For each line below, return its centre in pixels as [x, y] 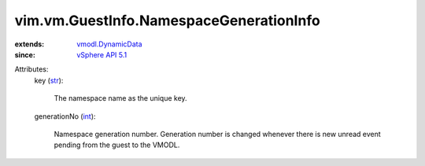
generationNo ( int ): [65, 116]
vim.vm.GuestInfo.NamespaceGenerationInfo [167, 20]
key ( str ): [49, 80]
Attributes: [31, 69]
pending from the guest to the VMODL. [117, 145]
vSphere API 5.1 [102, 54]
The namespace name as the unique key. [121, 98]
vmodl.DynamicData [109, 44]
